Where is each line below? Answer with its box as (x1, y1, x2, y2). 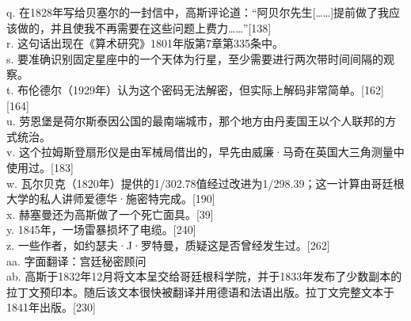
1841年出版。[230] (6, 299, 96, 315)
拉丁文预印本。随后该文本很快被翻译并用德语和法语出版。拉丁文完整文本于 (6, 283, 394, 300)
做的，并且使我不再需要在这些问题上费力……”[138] (17, 19, 272, 36)
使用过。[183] (6, 159, 74, 175)
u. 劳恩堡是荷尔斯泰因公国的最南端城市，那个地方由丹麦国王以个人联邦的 (6, 113, 386, 129)
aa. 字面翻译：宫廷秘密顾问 (6, 252, 147, 269)
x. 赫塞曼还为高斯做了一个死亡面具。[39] (6, 205, 214, 222)
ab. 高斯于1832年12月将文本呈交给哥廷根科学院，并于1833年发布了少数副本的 (6, 268, 402, 285)
